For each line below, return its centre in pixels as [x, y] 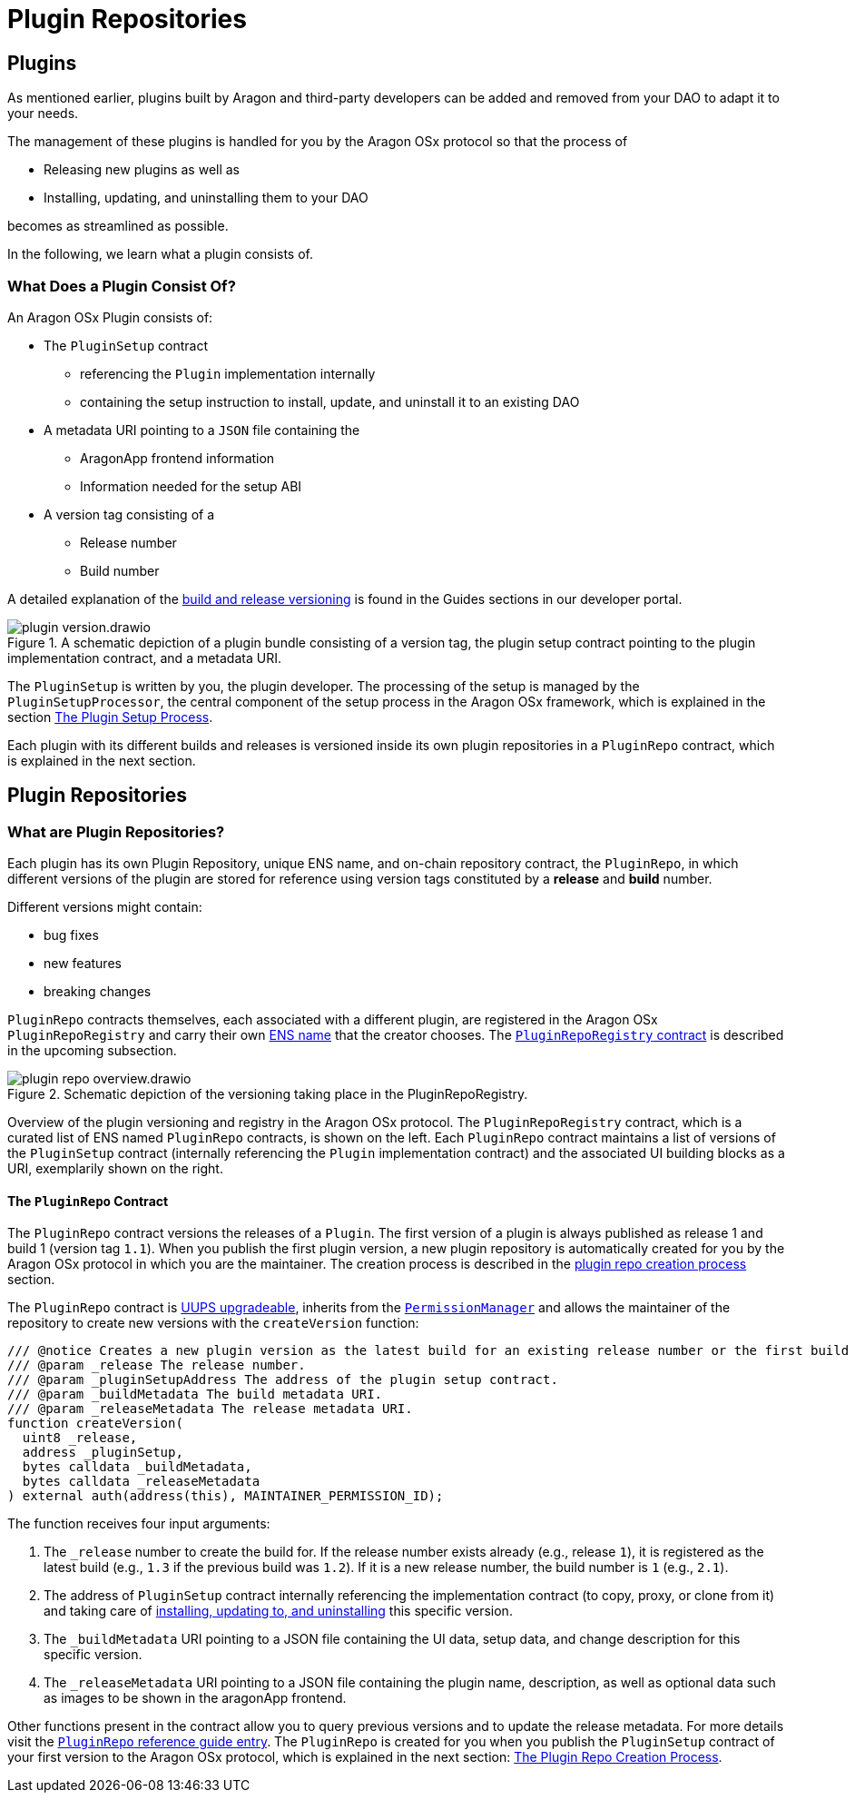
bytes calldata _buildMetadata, [137, 1467]
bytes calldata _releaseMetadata [141, 1482]
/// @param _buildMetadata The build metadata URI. [195, 1395]
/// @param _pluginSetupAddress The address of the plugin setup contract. [283, 1380]
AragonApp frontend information [177, 458]
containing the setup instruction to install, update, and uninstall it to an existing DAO [330, 401]
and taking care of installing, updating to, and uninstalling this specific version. [278, 1611]
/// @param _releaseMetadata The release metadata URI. [210, 1409]
